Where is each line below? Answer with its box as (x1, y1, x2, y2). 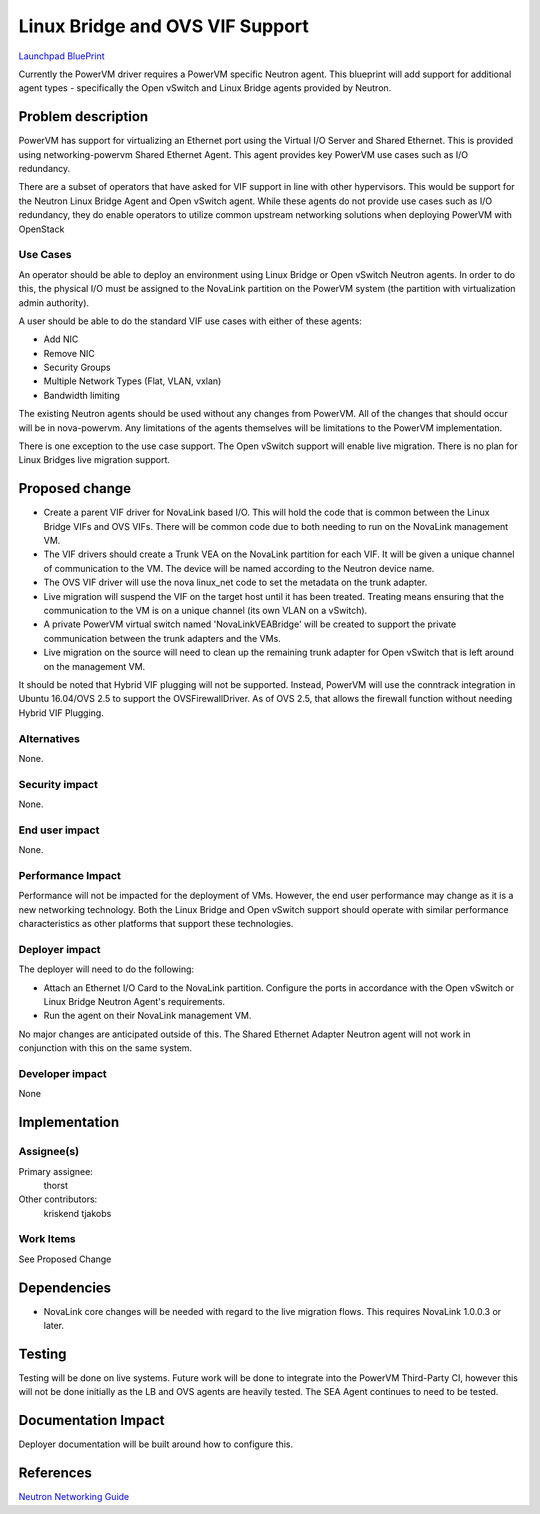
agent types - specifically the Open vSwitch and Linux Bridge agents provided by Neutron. (18, 82, 392, 94)
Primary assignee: (18, 1165, 94, 1177)
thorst (43, 1179, 69, 1191)
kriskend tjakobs (43, 1207, 112, 1219)
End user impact (18, 823, 100, 837)
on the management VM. (43, 660, 146, 672)
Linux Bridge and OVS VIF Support (18, 15, 310, 37)
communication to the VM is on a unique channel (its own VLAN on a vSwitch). (43, 605, 368, 617)
